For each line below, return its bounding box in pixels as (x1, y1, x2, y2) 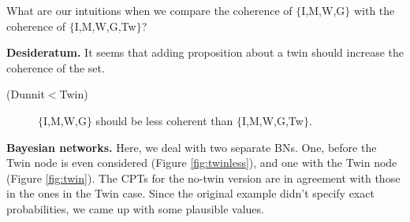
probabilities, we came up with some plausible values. (6, 200, 264, 216)
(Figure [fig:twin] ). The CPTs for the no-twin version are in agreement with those (6, 169, 401, 186)
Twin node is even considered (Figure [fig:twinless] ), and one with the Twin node (6, 154, 397, 171)
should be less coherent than (95, 112, 233, 128)
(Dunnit (6, 86, 45, 102)
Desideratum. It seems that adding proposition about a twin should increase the (6, 44, 404, 61)
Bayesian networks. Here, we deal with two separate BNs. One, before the (6, 139, 377, 155)
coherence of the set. (6, 59, 105, 76)
